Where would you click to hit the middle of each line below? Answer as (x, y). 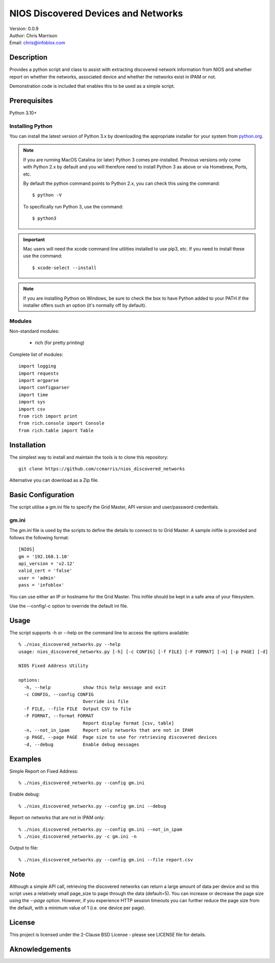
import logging (37, 366)
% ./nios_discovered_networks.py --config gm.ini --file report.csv (106, 860)
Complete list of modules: (36, 354)
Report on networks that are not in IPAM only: (57, 817)
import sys (32, 402)
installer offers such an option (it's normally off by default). (85, 305)
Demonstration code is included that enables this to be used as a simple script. (92, 86)
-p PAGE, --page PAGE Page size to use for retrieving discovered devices (120, 737)
